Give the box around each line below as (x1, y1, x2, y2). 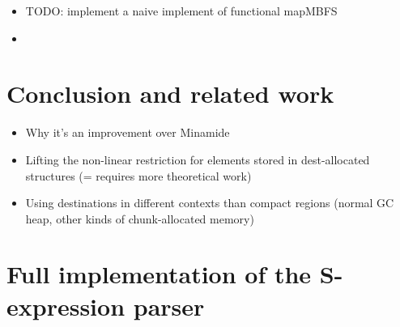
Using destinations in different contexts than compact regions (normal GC (25, 194, 394, 211)
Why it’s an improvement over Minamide (25, 124, 230, 141)
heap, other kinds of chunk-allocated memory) (25, 210, 254, 227)
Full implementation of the (6, 257, 312, 291)
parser (133, 289, 205, 322)
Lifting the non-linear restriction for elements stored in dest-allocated (25, 151, 370, 168)
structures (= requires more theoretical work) (25, 167, 252, 184)
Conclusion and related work (6, 77, 334, 110)
